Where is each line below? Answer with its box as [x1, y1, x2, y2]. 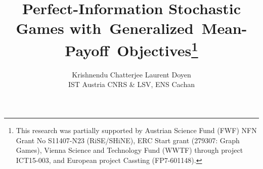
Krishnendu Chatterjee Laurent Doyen [72, 69, 191, 79]
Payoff [65, 39, 109, 60]
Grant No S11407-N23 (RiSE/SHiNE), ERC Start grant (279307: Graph [16, 135, 240, 145]
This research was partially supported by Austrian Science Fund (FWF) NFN [16, 125, 257, 136]
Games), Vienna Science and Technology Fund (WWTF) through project [16, 145, 243, 155]
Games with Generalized [16, 18, 194, 38]
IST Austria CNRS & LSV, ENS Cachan [68, 79, 195, 90]
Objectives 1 [117, 37, 198, 60]
